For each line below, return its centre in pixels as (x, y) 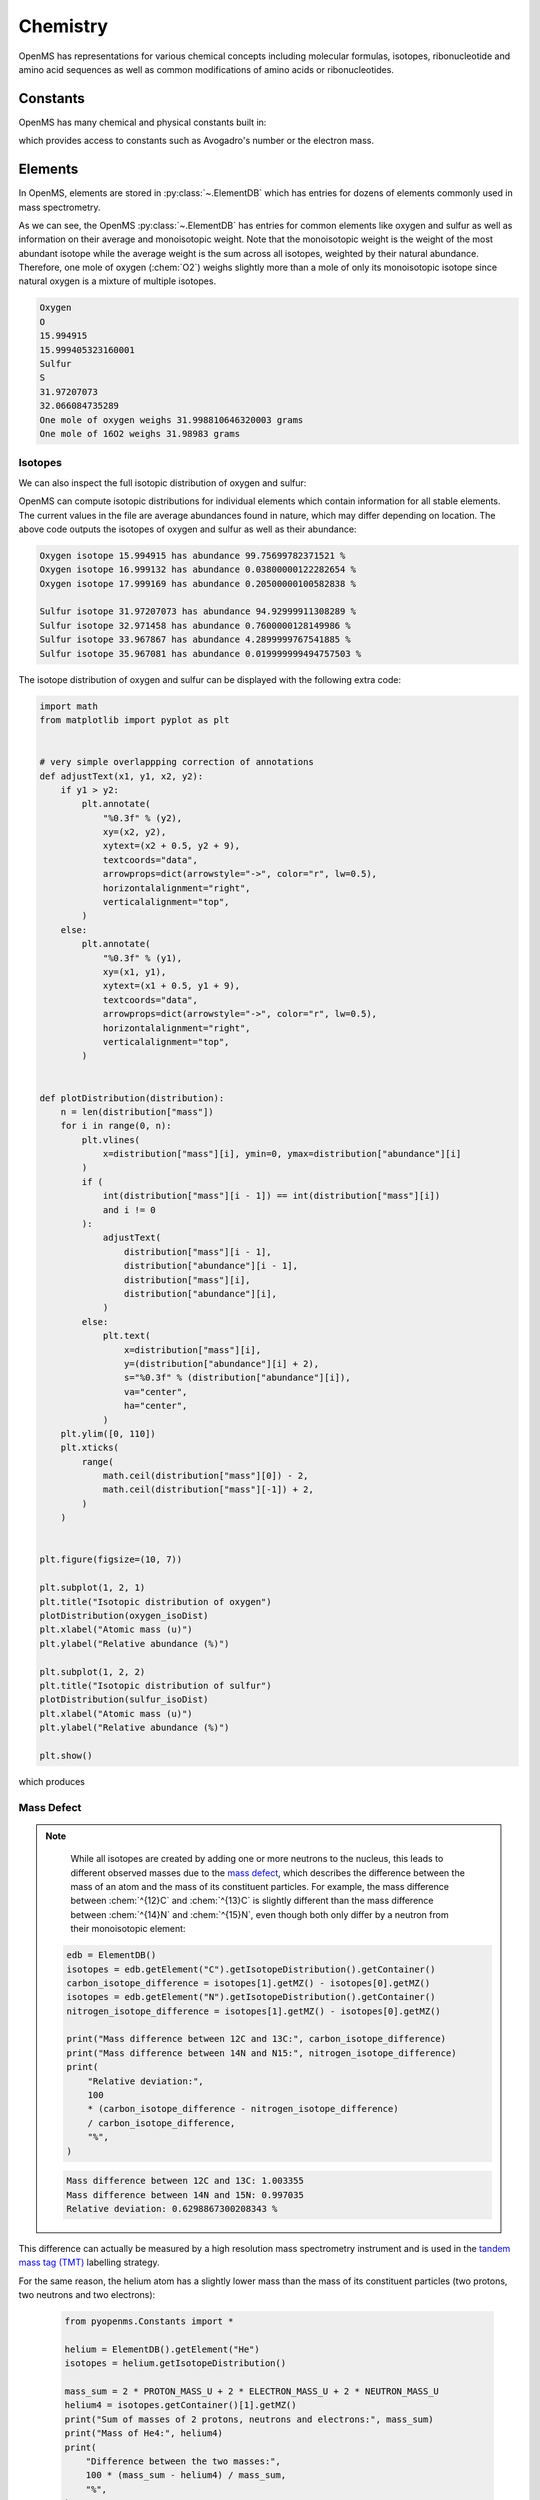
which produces (51, 1781)
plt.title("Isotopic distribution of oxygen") (155, 1601)
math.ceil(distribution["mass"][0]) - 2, (205, 1476)
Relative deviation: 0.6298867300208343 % (172, 2208)
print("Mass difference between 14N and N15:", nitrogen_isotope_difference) (261, 2053)
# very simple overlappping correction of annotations (176, 762)
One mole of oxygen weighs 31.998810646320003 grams (171, 419)
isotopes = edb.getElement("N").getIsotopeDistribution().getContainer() (251, 1997)
